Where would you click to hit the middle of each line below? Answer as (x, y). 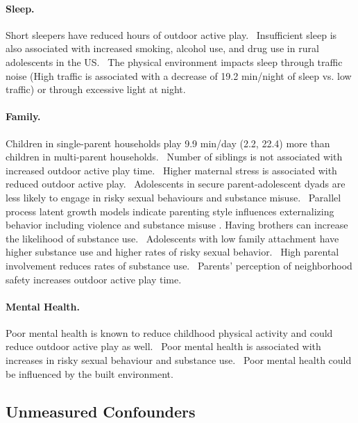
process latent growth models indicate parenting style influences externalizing (170, 211)
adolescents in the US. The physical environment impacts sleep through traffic (174, 61)
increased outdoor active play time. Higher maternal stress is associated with (171, 170)
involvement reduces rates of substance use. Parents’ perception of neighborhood (179, 265)
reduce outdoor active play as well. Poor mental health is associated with (163, 346)
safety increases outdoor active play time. (94, 279)
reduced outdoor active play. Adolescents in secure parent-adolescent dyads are (176, 184)
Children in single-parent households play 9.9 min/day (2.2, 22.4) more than (168, 143)
